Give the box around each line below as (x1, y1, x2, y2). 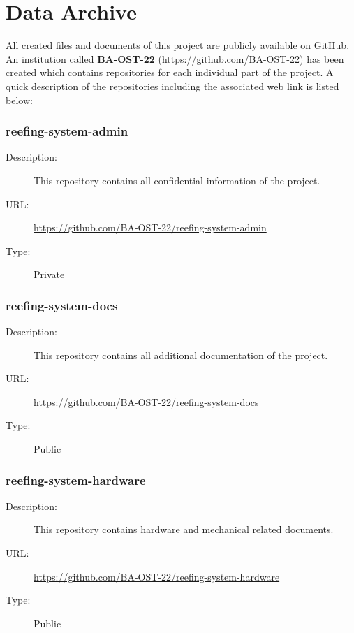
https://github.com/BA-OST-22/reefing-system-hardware (34, 569, 280, 583)
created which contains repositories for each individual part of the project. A (6, 65, 334, 80)
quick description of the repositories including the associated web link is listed (6, 78, 339, 93)
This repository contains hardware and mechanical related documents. (34, 522, 334, 537)
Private (34, 267, 65, 282)
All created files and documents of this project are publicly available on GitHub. (6, 38, 350, 52)
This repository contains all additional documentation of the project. (34, 347, 328, 362)
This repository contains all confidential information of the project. (34, 173, 320, 187)
